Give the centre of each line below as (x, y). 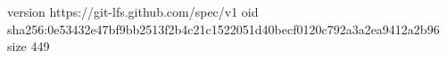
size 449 (29, 46)
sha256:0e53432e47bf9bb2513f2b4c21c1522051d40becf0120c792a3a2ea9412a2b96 (223, 29)
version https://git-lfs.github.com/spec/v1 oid (133, 11)
